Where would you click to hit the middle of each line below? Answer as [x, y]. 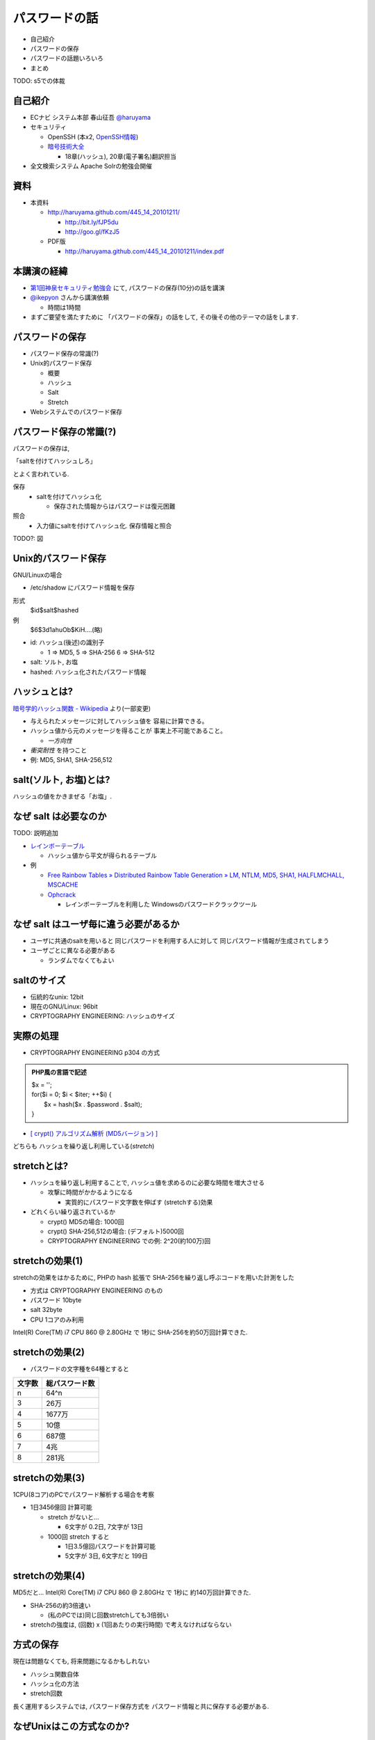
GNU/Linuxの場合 [37, 575]
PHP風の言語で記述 [59, 1072]
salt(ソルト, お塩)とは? [61, 780]
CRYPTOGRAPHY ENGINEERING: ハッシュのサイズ [102, 1016]
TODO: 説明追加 [36, 833]
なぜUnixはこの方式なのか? [71, 1726]
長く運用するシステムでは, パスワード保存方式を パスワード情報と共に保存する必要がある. [141, 1706]
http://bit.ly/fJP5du [92, 222]
